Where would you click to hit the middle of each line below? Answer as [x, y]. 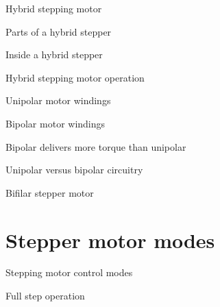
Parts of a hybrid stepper [59, 31]
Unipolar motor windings [58, 100]
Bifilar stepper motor [50, 192]
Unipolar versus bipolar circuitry [74, 170]
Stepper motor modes [110, 240]
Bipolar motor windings [56, 123]
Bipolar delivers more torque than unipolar [96, 146]
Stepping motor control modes [69, 272]
